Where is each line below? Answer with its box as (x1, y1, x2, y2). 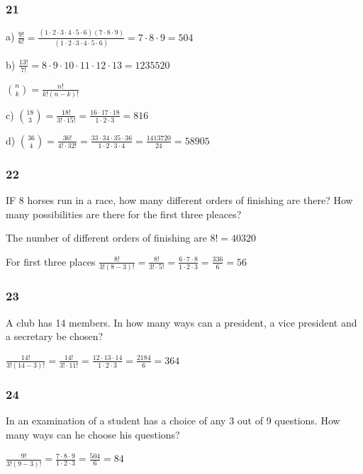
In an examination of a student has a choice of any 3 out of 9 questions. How (6, 413, 340, 428)
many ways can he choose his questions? (6, 427, 180, 441)
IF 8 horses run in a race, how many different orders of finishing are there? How (6, 193, 353, 208)
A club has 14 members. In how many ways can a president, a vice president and (6, 315, 357, 329)
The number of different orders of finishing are (6, 230, 207, 245)
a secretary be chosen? (6, 329, 104, 344)
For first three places (6, 254, 96, 269)
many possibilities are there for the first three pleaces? (6, 206, 242, 221)
